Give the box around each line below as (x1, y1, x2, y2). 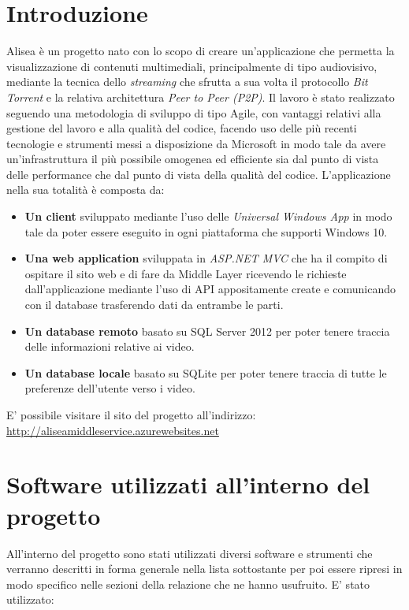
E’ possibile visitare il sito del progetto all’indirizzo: (6, 407, 256, 422)
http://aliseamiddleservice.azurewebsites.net (6, 422, 219, 438)
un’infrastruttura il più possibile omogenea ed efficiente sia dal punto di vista (6, 151, 379, 167)
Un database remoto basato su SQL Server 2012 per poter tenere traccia (24, 322, 390, 339)
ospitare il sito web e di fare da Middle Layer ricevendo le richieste (24, 265, 347, 281)
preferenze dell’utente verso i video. (24, 380, 195, 396)
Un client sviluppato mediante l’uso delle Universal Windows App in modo (24, 208, 392, 225)
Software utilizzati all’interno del (6, 468, 370, 500)
